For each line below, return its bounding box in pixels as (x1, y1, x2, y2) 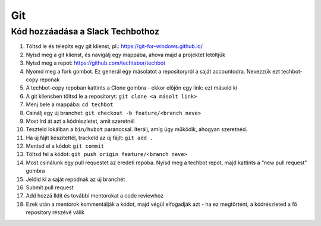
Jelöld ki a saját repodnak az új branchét (26, 176, 125, 183)
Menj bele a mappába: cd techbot (26, 101, 114, 108)
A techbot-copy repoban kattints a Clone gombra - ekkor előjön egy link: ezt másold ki (26, 84, 238, 91)
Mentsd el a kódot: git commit (26, 142, 105, 149)
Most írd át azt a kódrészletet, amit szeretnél (26, 117, 135, 125)
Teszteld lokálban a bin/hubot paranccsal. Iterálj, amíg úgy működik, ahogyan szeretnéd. (26, 126, 248, 133)
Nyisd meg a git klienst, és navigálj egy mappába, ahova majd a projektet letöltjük (26, 51, 226, 58)
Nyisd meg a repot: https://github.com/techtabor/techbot (26, 59, 166, 66)
